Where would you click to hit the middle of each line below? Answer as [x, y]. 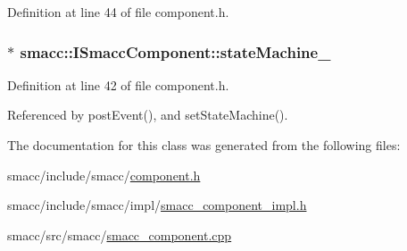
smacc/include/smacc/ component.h [104, 175]
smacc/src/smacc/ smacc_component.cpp [120, 234]
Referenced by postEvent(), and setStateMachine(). [148, 115]
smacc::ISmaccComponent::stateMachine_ [175, 51]
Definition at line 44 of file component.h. [118, 12]
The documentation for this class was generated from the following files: [204, 145]
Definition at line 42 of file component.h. [118, 84]
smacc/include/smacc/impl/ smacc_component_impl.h [157, 205]
